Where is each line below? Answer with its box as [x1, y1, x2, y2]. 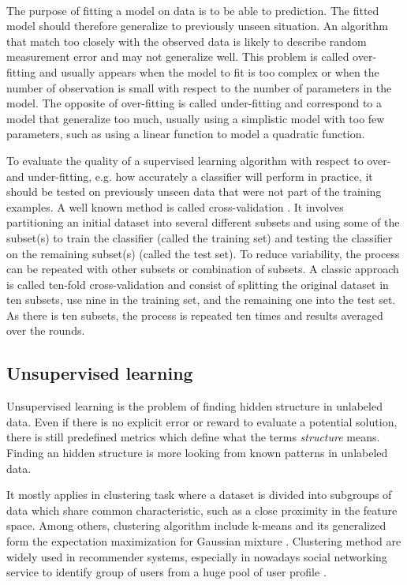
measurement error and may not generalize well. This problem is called [6, 48, 349, 65]
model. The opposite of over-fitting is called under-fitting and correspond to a [6, 95, 383, 111]
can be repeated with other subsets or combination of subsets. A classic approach [6, 261, 399, 277]
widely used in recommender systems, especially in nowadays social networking [6, 548, 387, 564]
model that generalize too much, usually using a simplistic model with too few [6, 110, 385, 126]
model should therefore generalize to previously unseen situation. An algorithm [6, 17, 388, 34]
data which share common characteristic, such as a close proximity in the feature [6, 501, 398, 518]
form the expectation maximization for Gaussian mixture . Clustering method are [6, 533, 401, 549]
